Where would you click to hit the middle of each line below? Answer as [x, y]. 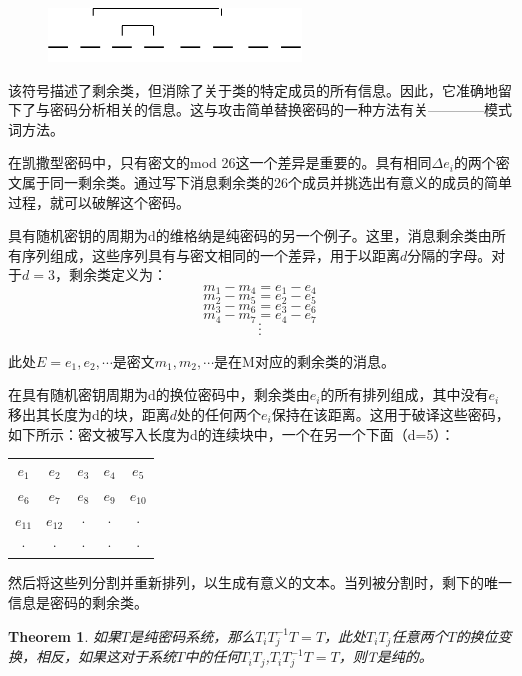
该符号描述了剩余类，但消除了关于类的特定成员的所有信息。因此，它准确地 [253, 89]
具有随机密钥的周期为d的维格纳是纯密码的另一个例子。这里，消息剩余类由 [250, 235]
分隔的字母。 [449, 254]
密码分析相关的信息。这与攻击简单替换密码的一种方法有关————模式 [280, 109]
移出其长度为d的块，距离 [89, 413]
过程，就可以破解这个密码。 [99, 201]
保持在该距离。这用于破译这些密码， [390, 413]
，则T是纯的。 [385, 656]
